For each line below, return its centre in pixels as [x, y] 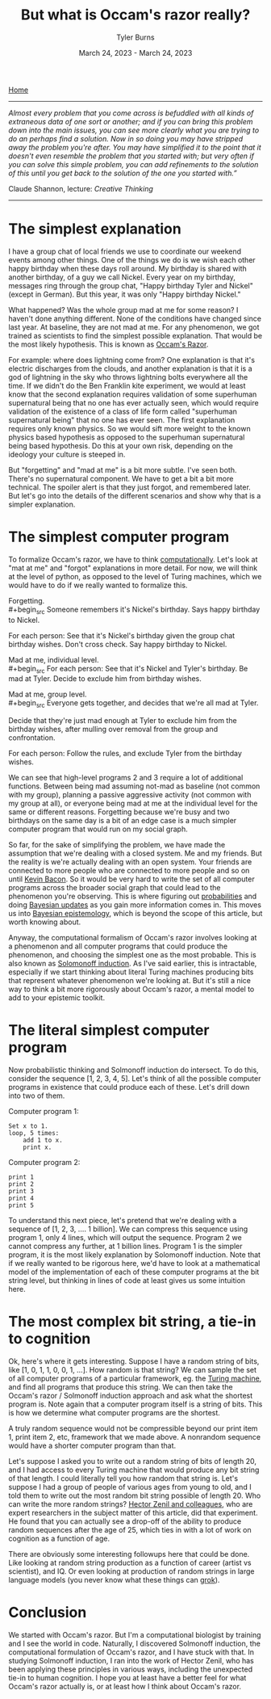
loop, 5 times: [34, 1133]
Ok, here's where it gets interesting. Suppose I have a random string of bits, [134, 1361]
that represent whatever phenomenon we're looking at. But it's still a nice [130, 981]
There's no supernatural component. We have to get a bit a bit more [121, 478]
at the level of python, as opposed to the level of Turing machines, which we [135, 576]
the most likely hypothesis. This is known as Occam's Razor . [108, 344]
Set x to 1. [28, 1126]
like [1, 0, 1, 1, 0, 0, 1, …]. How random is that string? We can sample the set [132, 1370]
